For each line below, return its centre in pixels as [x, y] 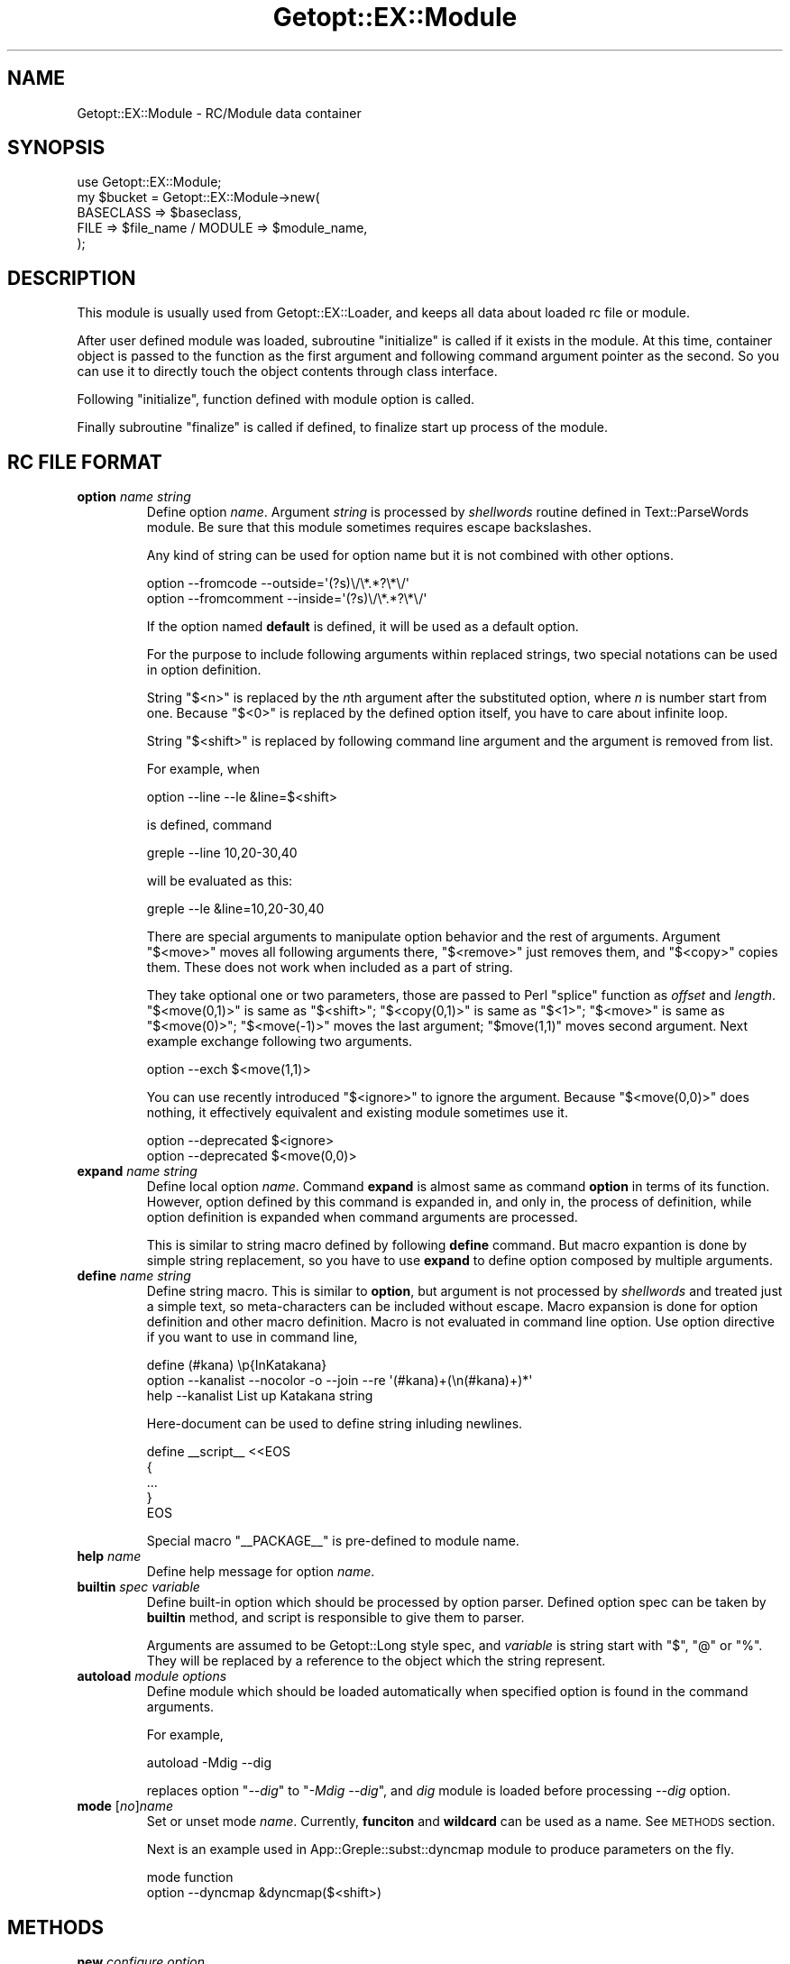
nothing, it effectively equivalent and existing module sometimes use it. [357, 1113]
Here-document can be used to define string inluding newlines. [335, 1424]
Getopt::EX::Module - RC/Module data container [219, 113]
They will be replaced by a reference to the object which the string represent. [376, 1661]
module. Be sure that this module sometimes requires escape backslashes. [369, 528]
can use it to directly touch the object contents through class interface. [287, 372]
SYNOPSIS [56, 148]
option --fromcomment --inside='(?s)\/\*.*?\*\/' [287, 599]
